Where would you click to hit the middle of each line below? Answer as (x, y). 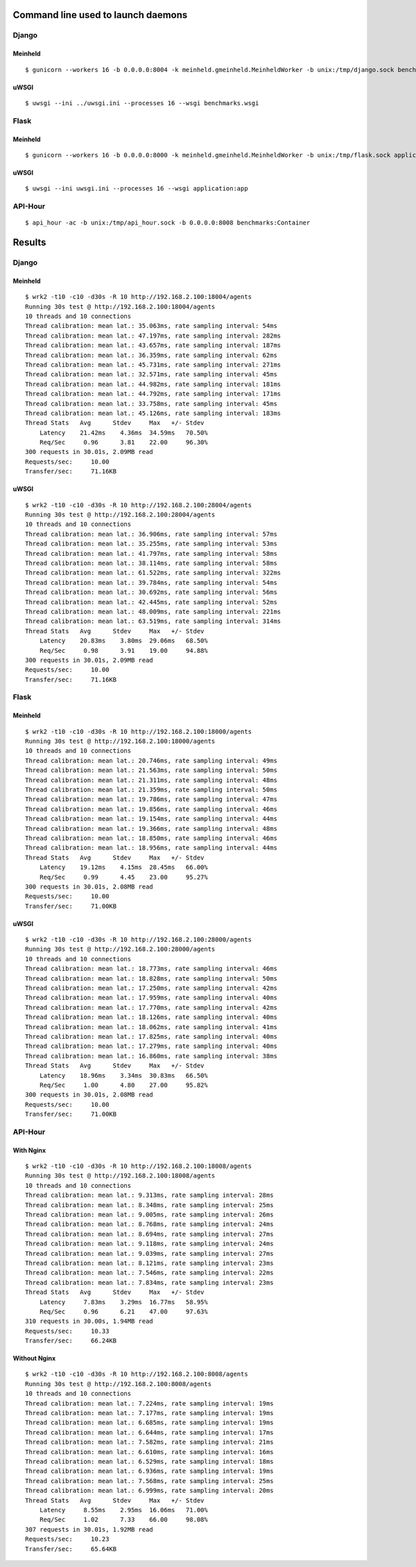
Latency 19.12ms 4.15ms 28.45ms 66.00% (123, 867)
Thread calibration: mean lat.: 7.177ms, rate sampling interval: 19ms (149, 1413)
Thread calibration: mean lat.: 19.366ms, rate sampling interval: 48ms (151, 829)
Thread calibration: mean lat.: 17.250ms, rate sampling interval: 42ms (151, 988)
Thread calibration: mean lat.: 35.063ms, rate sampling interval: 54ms (151, 326)
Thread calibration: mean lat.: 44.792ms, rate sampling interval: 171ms (153, 394)
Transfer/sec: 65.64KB (71, 1549)
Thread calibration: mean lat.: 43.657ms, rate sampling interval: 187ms (153, 345)
